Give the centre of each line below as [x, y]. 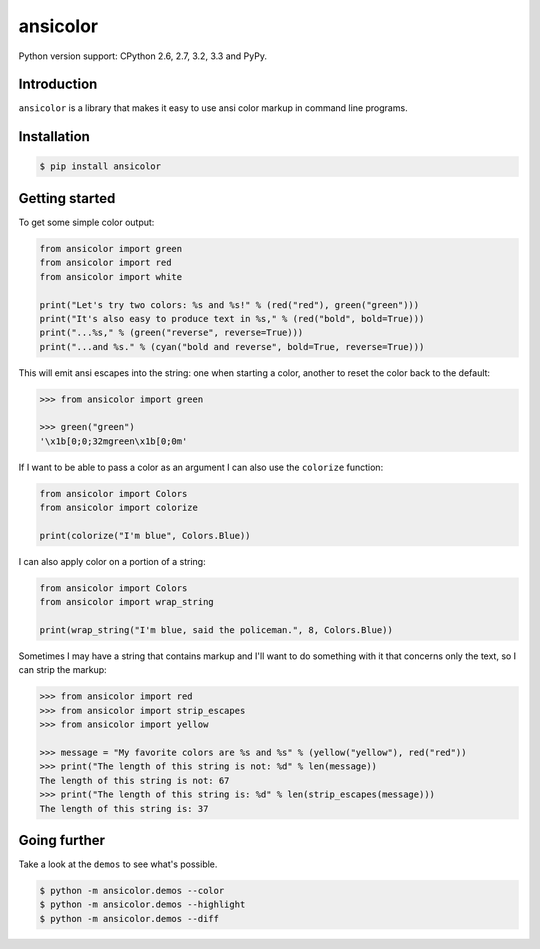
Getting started [67, 198]
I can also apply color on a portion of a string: [112, 561]
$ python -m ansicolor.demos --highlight [142, 904]
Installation [54, 136]
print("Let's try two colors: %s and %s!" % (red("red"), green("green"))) [229, 304]
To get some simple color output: [86, 222]
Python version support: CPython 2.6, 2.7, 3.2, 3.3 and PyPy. [142, 56]
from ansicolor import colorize [119, 508]
